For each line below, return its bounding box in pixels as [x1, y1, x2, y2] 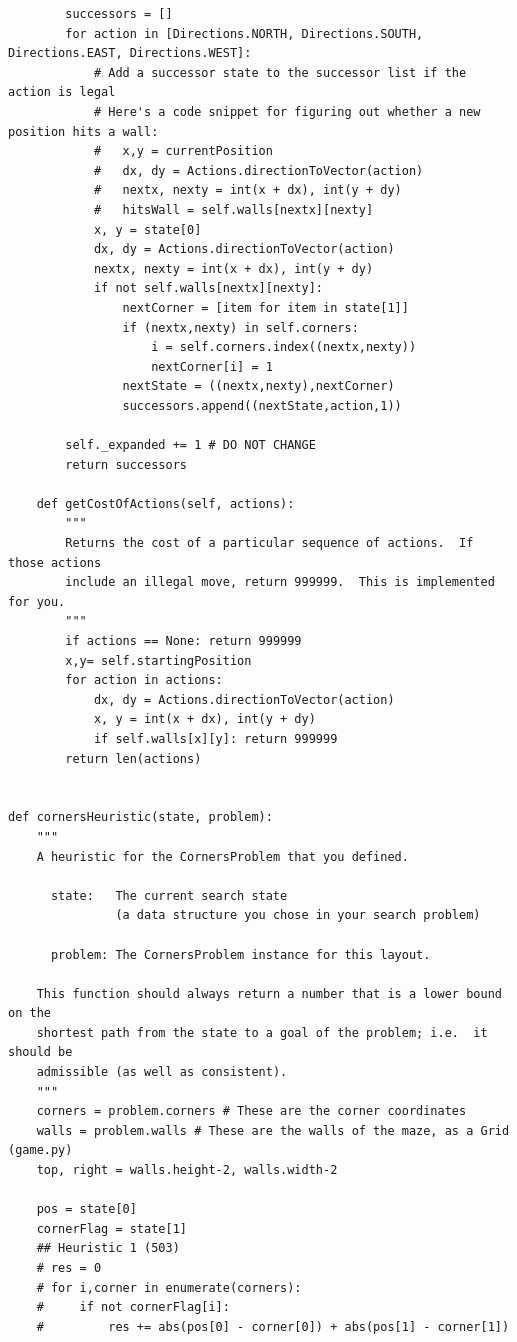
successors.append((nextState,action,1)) [122, 398, 402, 413]
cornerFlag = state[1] [36, 1221, 187, 1236]
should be [8, 1045, 73, 1060]
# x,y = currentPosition [93, 144, 273, 159]
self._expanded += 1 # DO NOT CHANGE [65, 438, 316, 453]
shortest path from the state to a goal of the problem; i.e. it [36, 1025, 488, 1040]
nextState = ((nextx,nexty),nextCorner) [122, 379, 395, 394]
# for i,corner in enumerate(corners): [36, 1280, 302, 1295]
